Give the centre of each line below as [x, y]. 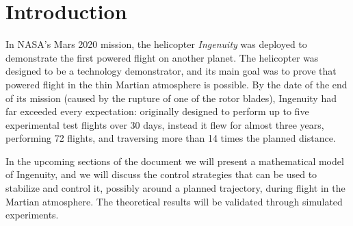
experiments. [32, 215]
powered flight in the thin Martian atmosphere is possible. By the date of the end [176, 84]
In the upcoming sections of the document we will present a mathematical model [175, 161]
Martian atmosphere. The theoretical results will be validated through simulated [174, 201]
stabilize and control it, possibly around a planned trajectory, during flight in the [175, 188]
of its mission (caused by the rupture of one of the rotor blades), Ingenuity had [171, 98]
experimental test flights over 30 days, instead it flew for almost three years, [165, 124]
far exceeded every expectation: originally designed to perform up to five [157, 111]
